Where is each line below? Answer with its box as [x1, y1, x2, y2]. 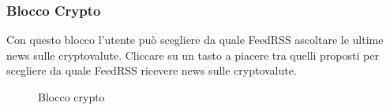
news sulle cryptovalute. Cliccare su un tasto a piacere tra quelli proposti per [6, 46, 379, 63]
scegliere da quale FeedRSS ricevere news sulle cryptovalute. [6, 62, 297, 79]
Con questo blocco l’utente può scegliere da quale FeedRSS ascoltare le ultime [6, 31, 384, 48]
